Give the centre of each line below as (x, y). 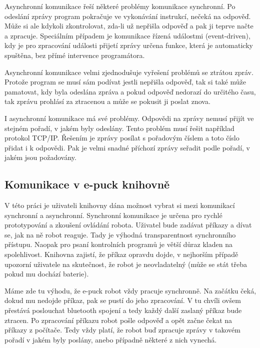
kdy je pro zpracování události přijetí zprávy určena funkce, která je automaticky (129, 45)
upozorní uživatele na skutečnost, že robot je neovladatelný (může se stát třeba (126, 264)
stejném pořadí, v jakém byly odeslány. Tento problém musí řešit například (119, 128)
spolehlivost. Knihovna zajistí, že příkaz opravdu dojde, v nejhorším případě (121, 254)
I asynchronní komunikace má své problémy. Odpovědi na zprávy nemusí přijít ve (129, 118)
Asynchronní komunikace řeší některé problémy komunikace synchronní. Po (120, 6)
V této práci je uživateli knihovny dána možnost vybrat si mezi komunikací (120, 205)
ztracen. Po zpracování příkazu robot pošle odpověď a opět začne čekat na (118, 320)
